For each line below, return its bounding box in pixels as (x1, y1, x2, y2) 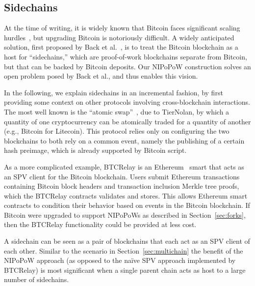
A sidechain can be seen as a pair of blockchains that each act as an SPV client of (4, 236, 250, 246)
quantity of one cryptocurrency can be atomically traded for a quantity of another (4, 116, 251, 126)
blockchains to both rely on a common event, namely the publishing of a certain (4, 135, 245, 145)
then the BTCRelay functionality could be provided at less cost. (4, 219, 197, 229)
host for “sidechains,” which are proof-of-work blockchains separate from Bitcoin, (4, 51, 247, 61)
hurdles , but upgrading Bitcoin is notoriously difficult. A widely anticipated (4, 32, 234, 42)
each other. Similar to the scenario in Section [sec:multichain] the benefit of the (4, 245, 243, 256)
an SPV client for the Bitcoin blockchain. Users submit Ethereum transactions (4, 171, 240, 181)
